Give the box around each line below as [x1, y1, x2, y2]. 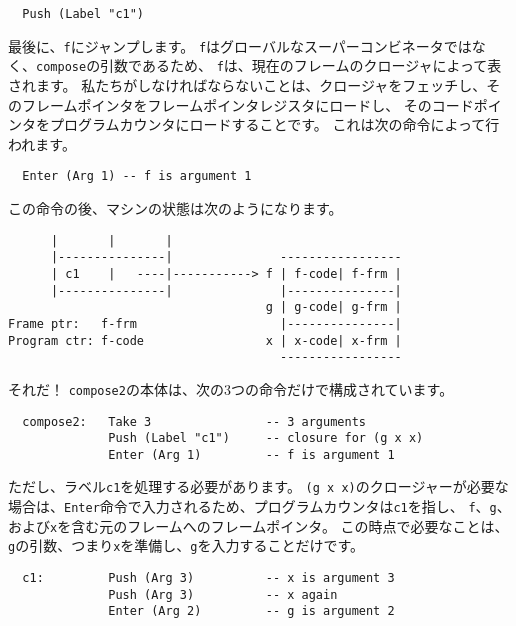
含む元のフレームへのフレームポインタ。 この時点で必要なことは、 [71, 515, 509, 536]
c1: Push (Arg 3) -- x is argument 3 [22, 571, 395, 586]
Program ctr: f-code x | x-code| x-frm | [8, 333, 402, 348]
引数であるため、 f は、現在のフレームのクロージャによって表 [100, 55, 502, 76]
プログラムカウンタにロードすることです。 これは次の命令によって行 [49, 114, 500, 135]
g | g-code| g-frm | [265, 300, 402, 315]
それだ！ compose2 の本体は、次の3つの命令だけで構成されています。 [8, 378, 454, 399]
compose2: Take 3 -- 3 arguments [22, 414, 366, 429]
